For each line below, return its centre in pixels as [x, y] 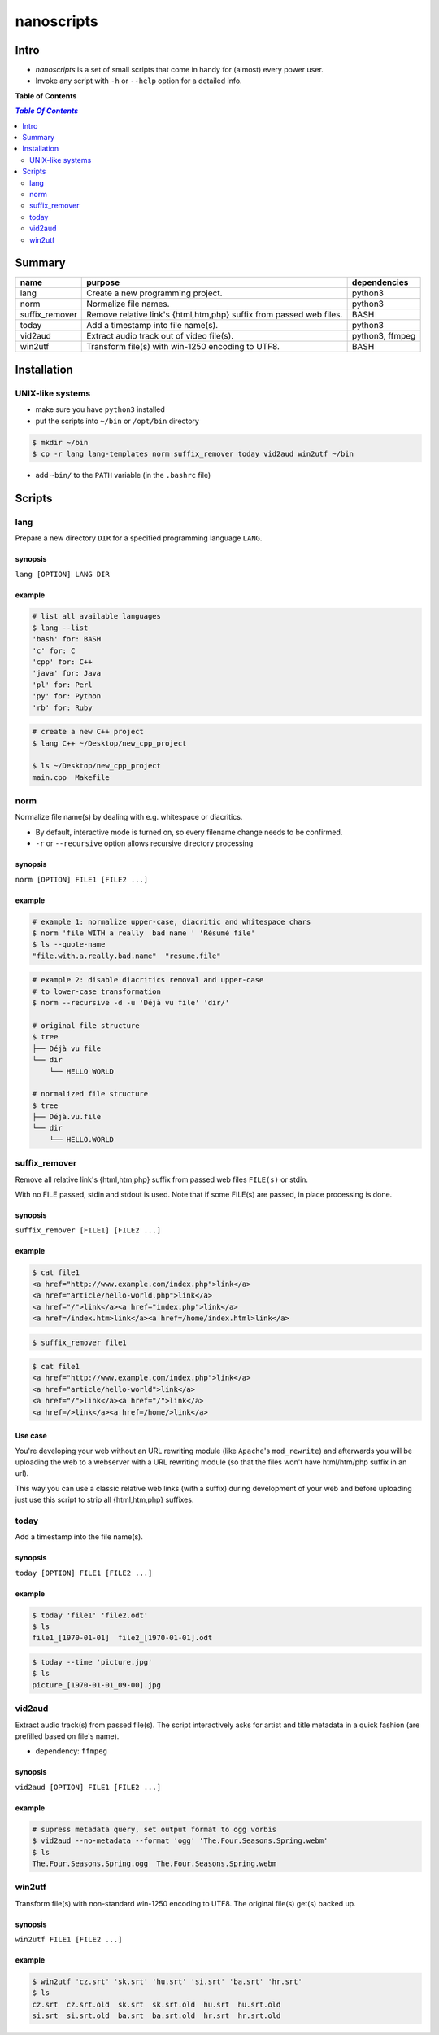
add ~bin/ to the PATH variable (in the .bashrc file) [123, 475]
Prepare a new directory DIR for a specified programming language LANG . [139, 538]
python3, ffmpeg [384, 336]
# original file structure [86, 1025]
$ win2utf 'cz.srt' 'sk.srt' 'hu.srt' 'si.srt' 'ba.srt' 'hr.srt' [167, 1982]
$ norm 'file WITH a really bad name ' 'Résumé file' [143, 933]
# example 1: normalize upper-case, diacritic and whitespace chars [172, 921]
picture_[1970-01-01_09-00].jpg [97, 1685]
